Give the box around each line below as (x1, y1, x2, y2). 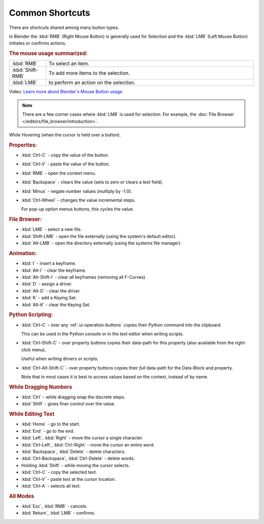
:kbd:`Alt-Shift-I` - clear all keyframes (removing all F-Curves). (21, 274, 147, 280)
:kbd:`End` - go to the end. (21, 428, 75, 434)
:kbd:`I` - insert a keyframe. (21, 261, 77, 266)
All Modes (9, 493, 34, 499)
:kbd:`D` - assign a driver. (21, 281, 73, 287)
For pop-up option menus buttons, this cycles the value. (21, 206, 134, 212)
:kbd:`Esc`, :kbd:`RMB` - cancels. (21, 503, 88, 509)
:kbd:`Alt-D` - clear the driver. (21, 288, 81, 294)
